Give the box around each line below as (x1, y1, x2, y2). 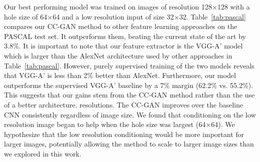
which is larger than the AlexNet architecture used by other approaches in (4, 50, 232, 60)
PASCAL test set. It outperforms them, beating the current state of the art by (4, 30, 246, 41)
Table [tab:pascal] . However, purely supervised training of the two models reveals (4, 60, 254, 70)
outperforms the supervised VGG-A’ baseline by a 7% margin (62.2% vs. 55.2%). (4, 79, 253, 90)
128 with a (217, 1, 250, 11)
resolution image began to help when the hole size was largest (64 (4, 119, 206, 129)
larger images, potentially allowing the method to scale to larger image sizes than (4, 138, 254, 149)
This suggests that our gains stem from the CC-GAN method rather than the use (4, 89, 255, 100)
